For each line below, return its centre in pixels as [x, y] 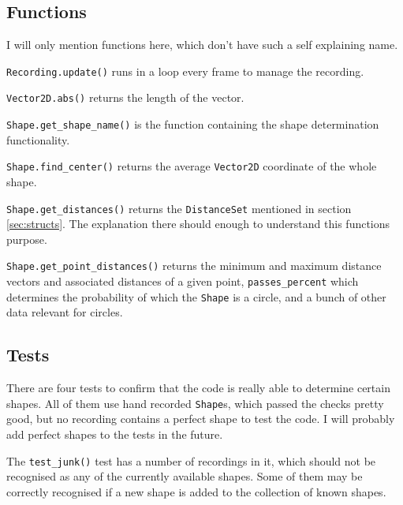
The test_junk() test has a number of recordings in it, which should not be [191, 460]
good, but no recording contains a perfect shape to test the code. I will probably [201, 419]
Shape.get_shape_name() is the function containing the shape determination [193, 124]
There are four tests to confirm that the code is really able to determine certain [198, 388]
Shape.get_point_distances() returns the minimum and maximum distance [194, 266]
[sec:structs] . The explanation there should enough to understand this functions [198, 224]
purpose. [27, 239]
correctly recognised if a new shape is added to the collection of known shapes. [196, 491]
